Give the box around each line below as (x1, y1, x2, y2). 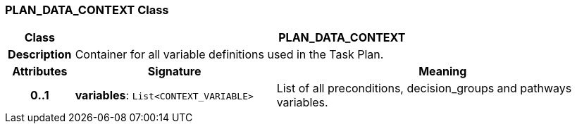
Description (8, 47, 72, 62)
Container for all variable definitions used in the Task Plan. (75, 47, 384, 62)
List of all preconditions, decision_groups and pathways (276, 81, 572, 96)
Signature (147, 64, 201, 79)
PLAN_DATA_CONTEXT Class (5, 3, 169, 17)
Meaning (418, 64, 467, 79)
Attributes (12, 64, 68, 79)
